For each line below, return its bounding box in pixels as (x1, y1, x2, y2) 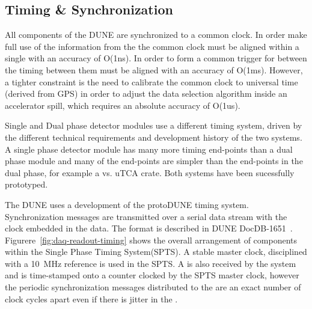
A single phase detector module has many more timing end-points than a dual (5, 142, 293, 155)
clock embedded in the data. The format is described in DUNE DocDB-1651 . (5, 222, 293, 234)
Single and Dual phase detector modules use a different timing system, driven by (5, 119, 302, 132)
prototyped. (5, 178, 48, 191)
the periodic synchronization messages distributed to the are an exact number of (5, 281, 301, 293)
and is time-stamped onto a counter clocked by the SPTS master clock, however (5, 269, 299, 281)
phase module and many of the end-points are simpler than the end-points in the (5, 154, 303, 167)
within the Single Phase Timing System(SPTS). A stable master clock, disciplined (5, 245, 307, 258)
